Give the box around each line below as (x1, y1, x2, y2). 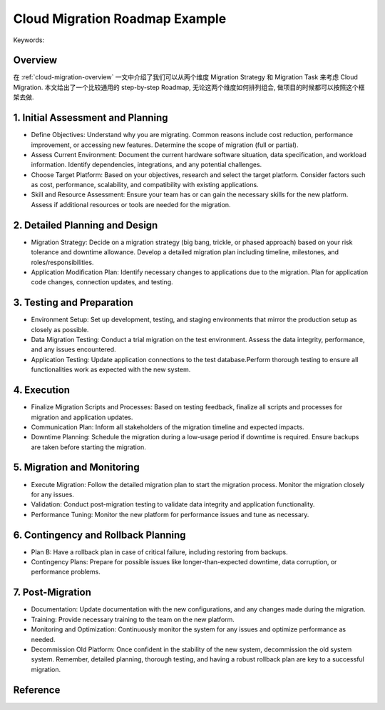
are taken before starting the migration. (31, 443, 146, 451)
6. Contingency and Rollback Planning (13, 529, 186, 541)
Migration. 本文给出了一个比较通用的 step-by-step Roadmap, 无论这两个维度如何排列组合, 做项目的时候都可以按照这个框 (13, 83, 365, 91)
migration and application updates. (31, 413, 133, 421)
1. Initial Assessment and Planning (13, 111, 168, 124)
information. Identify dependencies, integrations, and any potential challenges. (31, 161, 262, 169)
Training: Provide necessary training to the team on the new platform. (31, 615, 235, 624)
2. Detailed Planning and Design (13, 219, 158, 231)
